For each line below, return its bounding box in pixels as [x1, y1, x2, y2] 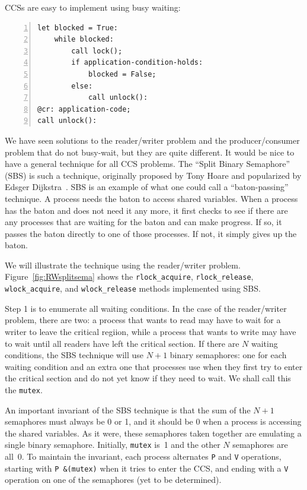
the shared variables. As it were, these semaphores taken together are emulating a [5, 426, 302, 439]
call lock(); [71, 46, 123, 55]
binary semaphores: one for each [170, 349, 287, 361]
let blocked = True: [37, 23, 119, 32]
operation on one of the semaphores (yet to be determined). [5, 473, 222, 486]
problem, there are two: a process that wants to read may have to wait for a [5, 314, 281, 326]
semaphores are [232, 438, 288, 451]
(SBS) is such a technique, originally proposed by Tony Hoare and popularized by [5, 169, 302, 181]
